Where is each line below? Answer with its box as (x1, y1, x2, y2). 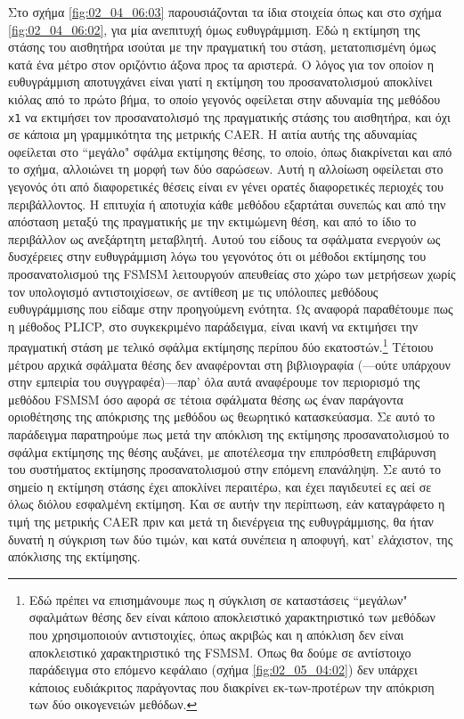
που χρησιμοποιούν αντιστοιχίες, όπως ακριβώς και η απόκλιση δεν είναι (28, 625, 404, 643)
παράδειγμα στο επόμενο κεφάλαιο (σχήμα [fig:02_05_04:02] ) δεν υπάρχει (28, 660, 418, 679)
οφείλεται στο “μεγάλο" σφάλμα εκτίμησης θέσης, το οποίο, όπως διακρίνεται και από (8, 142, 452, 160)
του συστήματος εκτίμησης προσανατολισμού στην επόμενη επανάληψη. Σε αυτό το (8, 460, 441, 478)
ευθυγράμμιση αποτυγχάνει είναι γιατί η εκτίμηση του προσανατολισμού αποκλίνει (8, 72, 433, 91)
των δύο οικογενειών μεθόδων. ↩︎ (28, 695, 198, 714)
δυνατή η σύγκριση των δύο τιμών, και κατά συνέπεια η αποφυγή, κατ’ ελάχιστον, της (8, 529, 453, 548)
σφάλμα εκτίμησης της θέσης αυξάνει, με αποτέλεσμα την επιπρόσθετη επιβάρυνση (8, 442, 436, 461)
